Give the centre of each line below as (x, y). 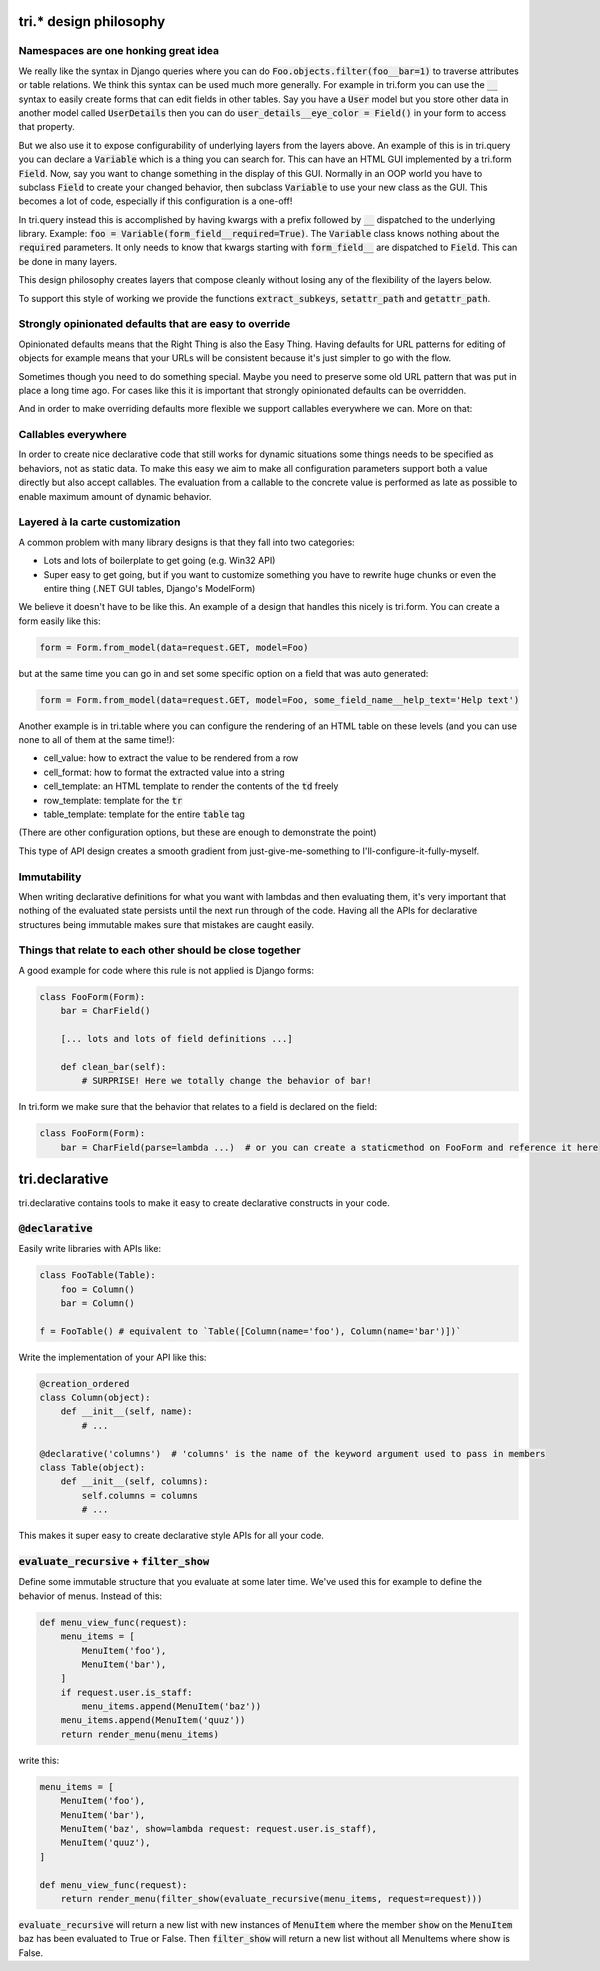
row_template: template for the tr (113, 800)
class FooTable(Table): (98, 1275)
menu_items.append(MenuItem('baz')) (171, 1706)
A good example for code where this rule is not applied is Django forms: (166, 970)
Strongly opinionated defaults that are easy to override (154, 324)
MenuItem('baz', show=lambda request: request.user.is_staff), (219, 1828)
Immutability (50, 877)
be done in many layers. (68, 261)
